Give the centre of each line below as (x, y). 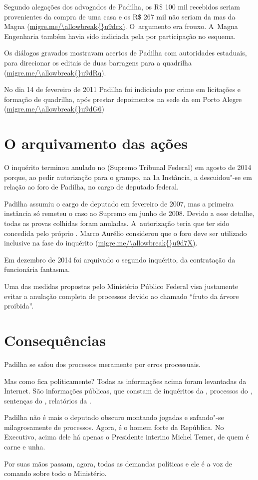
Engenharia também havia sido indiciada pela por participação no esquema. (120, 36)
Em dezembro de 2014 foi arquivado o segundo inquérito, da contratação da (120, 259)
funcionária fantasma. (37, 269)
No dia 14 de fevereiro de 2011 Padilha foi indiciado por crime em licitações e (123, 89)
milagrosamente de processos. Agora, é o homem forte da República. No (114, 427)
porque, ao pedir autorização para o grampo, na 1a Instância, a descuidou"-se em (128, 177)
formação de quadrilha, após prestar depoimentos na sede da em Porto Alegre (123, 99)
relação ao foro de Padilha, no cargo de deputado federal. (91, 187)
